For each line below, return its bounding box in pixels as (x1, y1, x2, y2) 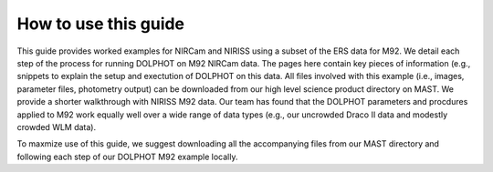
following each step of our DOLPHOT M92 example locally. (16, 151, 238, 162)
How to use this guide (16, 14, 185, 34)
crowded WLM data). (16, 121, 97, 132)
